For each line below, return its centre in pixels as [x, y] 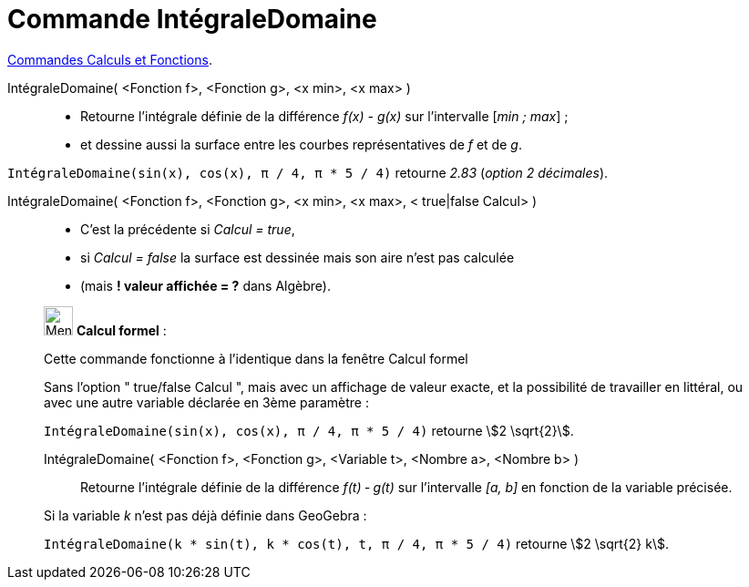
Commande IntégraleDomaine [192, 19]
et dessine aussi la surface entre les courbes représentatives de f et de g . [301, 144]
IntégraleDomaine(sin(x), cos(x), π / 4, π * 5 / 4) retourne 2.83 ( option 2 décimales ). [308, 172]
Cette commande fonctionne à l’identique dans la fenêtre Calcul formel [256, 358]
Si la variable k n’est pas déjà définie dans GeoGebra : [205, 515]
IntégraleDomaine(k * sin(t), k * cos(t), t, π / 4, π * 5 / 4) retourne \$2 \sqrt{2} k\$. [357, 543]
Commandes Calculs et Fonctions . [110, 59]
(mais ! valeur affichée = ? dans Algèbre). [205, 285]
